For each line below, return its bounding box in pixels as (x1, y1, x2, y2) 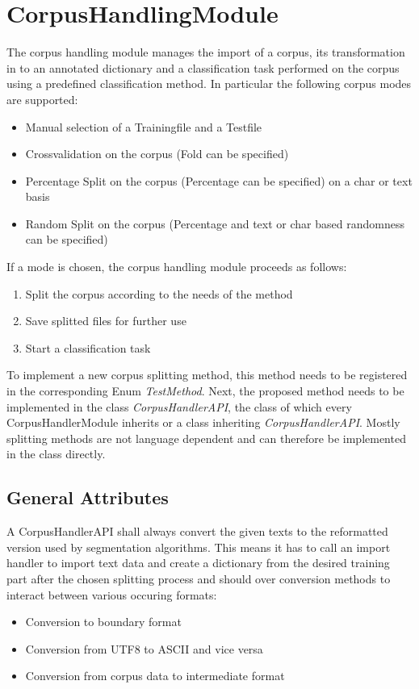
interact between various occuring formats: (6, 586, 217, 603)
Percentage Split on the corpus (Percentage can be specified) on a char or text (25, 172, 413, 189)
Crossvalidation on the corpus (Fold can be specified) (25, 145, 289, 162)
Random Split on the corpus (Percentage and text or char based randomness (25, 215, 404, 232)
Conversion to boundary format (25, 613, 182, 630)
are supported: (6, 90, 78, 107)
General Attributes (6, 485, 169, 510)
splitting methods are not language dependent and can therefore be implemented (6, 429, 406, 446)
